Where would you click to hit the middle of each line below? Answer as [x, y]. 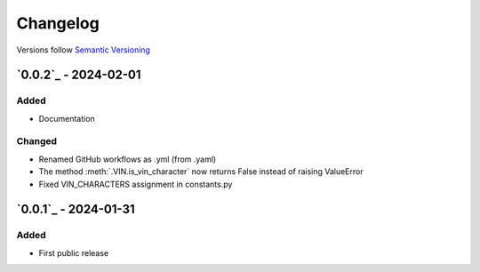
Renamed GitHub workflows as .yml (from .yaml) [128, 159]
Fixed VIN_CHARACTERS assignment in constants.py [136, 184]
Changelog [58, 23]
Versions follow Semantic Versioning [84, 50]
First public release [74, 252]
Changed [37, 141]
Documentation [67, 118]
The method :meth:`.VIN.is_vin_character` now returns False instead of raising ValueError [201, 172]
